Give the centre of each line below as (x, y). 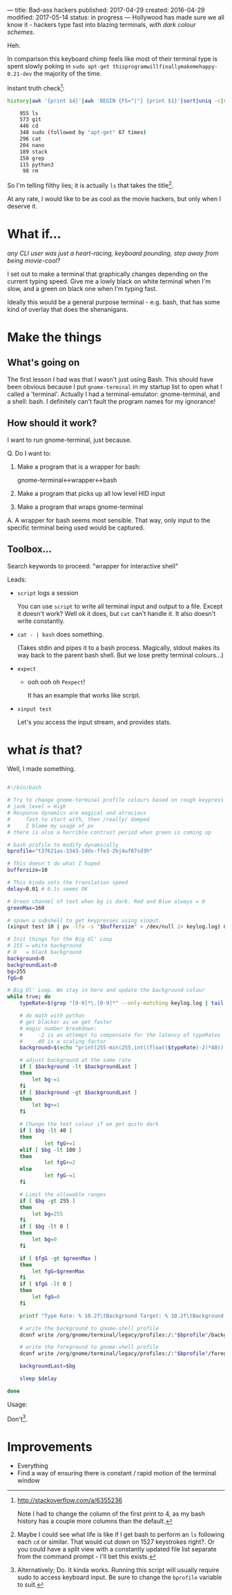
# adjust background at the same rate (75, 1061)
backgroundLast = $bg (48, 1366)
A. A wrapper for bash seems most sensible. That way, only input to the (109, 520)
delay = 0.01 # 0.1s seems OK (48, 889)
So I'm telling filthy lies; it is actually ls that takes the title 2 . (90, 185)
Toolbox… (29, 549)
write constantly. (41, 621)
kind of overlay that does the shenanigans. (68, 309)
